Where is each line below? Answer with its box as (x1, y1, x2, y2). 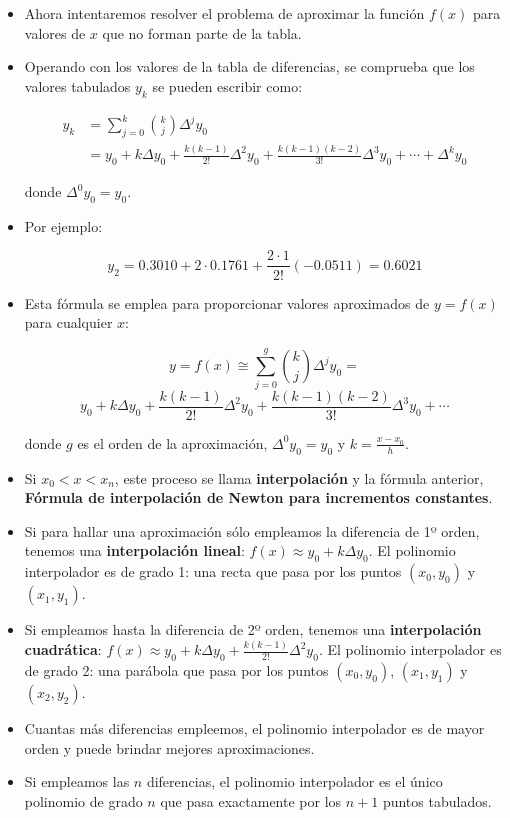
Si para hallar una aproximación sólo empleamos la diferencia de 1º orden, (24, 520, 480, 541)
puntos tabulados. (382, 790, 492, 811)
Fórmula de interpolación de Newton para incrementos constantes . (24, 487, 493, 508)
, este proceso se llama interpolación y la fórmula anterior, (114, 467, 484, 488)
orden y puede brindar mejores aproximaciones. (24, 737, 315, 758)
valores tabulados (24, 75, 131, 96)
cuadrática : (24, 639, 102, 660)
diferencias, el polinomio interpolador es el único (146, 771, 443, 792)
